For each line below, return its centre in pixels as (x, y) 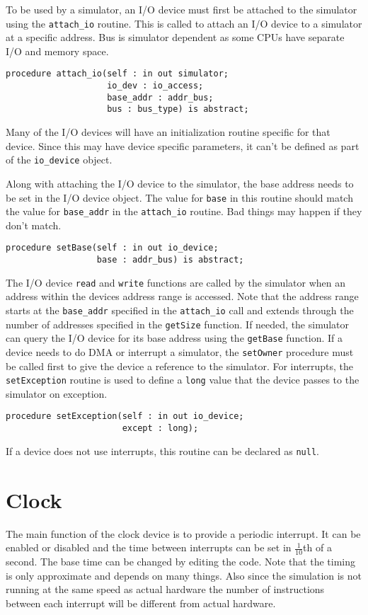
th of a (317, 547)
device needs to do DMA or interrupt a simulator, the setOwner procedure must (180, 351)
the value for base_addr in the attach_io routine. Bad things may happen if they (184, 211)
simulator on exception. (57, 393)
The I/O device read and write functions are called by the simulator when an (176, 282)
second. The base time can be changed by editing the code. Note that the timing (181, 561)
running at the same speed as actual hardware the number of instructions (165, 589)
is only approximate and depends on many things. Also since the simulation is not (184, 575)
